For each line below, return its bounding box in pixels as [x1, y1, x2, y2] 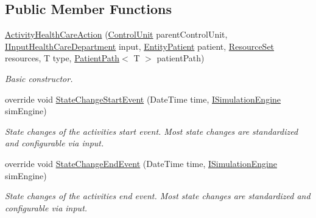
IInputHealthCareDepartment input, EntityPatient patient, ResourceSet [5, 39, 275, 52]
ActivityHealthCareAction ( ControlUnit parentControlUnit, [5, 28, 228, 41]
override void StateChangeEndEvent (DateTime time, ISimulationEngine [5, 157, 277, 169]
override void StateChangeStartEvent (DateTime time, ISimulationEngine [5, 92, 281, 105]
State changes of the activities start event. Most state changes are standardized [5, 124, 298, 137]
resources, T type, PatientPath [5, 52, 120, 64]
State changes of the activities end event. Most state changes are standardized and [5, 189, 311, 202]
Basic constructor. [5, 72, 73, 84]
